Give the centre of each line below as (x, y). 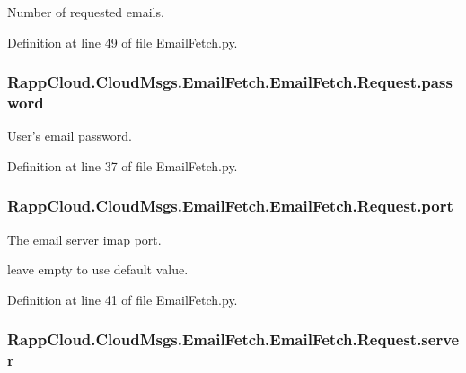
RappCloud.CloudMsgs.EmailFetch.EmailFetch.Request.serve (233, 339)
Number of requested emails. (86, 12)
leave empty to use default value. (98, 269)
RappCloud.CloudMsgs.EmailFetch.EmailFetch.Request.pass (230, 82)
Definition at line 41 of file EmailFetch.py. (123, 299)
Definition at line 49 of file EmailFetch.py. (123, 42)
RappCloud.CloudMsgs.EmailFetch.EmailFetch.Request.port (230, 206)
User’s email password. (70, 136)
